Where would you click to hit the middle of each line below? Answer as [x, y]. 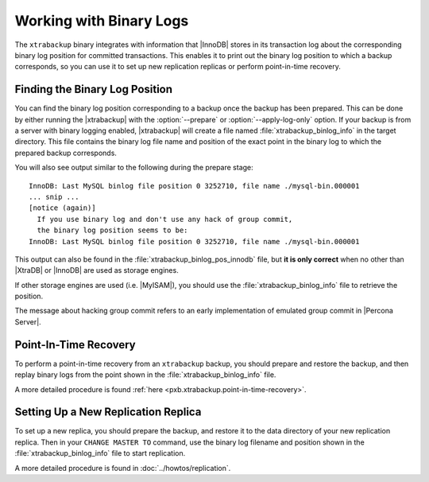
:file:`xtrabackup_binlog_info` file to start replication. [100, 453]
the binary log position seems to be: [112, 230]
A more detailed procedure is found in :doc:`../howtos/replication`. [123, 468]
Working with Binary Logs [102, 21]
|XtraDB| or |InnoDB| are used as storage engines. [97, 270]
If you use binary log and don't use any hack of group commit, [165, 219]
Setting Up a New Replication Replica [108, 412]
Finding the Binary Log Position [94, 89]
